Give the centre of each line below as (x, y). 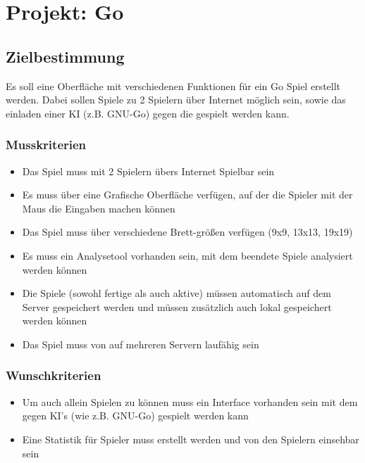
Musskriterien (46, 145)
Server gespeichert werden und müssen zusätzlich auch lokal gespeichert (177, 306)
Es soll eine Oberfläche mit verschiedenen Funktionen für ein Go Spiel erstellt (173, 85)
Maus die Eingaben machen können (99, 208)
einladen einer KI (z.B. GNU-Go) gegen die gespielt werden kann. (148, 113)
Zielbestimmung (65, 56)
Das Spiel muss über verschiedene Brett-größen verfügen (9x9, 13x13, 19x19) (187, 232)
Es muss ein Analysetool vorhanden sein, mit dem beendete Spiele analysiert (187, 255)
